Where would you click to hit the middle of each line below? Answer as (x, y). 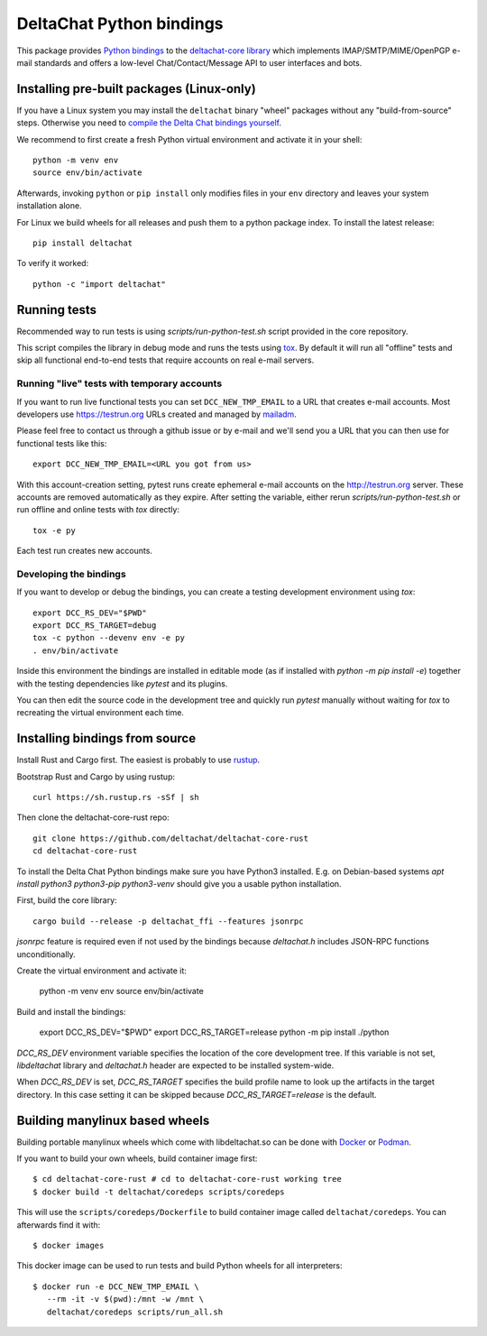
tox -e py (54, 530)
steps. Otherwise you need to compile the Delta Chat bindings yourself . (149, 123)
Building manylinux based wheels (113, 1120)
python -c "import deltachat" (100, 284)
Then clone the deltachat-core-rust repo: (93, 817)
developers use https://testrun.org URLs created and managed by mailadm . (156, 414)
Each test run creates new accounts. (85, 551)
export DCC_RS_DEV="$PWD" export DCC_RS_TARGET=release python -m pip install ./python (214, 1032)
